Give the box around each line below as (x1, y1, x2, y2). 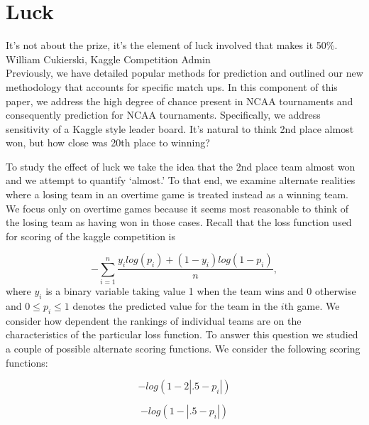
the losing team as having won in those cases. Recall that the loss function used (6, 215, 352, 230)
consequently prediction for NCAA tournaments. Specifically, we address (6, 107, 321, 122)
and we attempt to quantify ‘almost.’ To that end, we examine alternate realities (6, 173, 356, 188)
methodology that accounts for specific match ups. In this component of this (6, 79, 338, 94)
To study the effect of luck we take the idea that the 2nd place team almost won (6, 158, 356, 173)
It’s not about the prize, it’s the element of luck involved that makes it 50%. (6, 38, 338, 53)
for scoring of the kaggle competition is (6, 228, 176, 243)
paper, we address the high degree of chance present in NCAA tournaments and (6, 93, 353, 108)
